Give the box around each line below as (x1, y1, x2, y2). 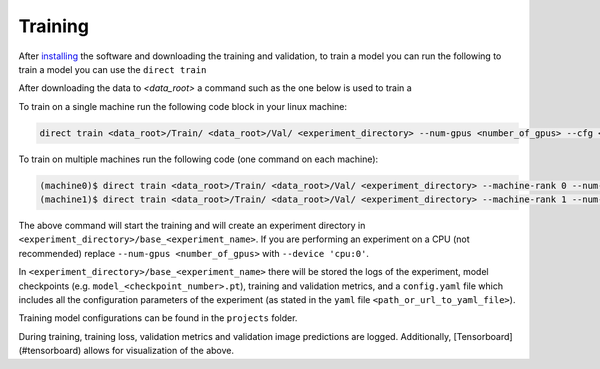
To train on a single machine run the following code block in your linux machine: (18, 100, 348, 112)
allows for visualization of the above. (83, 345, 235, 357)
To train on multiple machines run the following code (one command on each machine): (18, 153, 379, 165)
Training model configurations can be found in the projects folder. (18, 312, 298, 324)
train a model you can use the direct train (18, 63, 207, 75)
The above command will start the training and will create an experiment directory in (18, 220, 366, 232)
